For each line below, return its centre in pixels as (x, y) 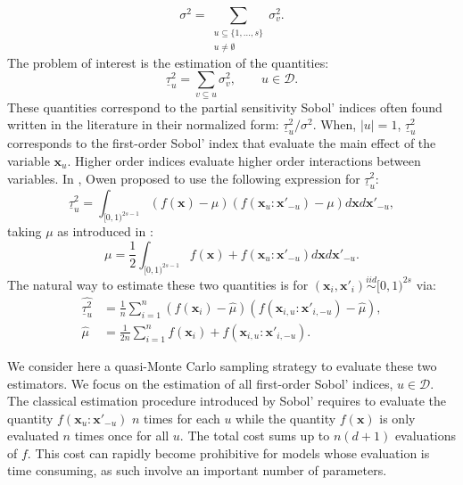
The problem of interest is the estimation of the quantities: (168, 62)
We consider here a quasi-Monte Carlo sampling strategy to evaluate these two (222, 365)
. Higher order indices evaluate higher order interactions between (244, 160)
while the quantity (286, 418)
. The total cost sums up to (255, 436)
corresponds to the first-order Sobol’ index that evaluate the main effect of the (222, 143)
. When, (335, 124)
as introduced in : (105, 231)
